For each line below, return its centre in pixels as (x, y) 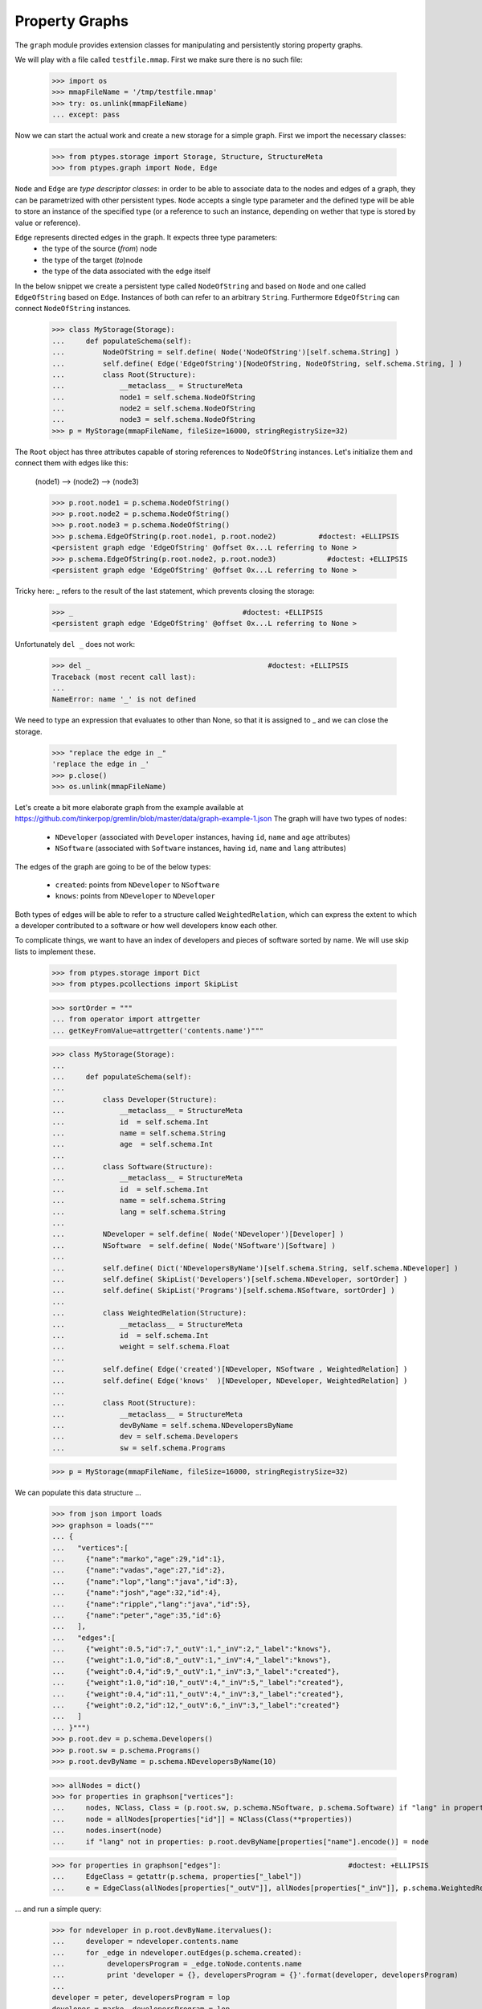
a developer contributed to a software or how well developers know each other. (146, 926)
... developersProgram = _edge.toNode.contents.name (177, 1964)
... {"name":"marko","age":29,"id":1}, (139, 1559)
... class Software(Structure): (132, 1167)
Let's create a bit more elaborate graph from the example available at (129, 807)
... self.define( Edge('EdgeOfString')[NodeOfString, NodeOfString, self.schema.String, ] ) (257, 363)
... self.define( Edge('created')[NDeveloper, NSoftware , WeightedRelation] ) (230, 1369)
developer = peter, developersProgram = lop (141, 1998)
